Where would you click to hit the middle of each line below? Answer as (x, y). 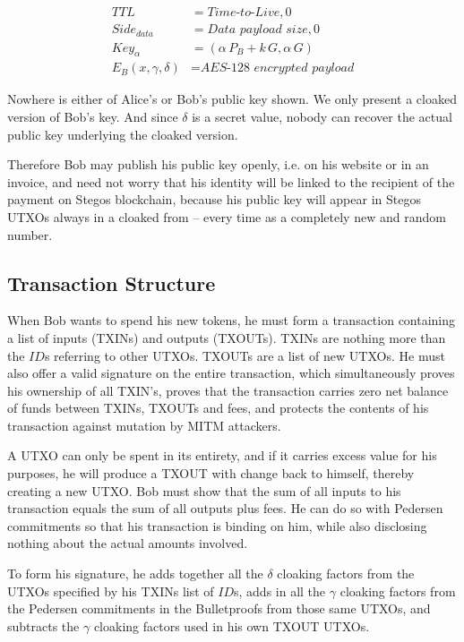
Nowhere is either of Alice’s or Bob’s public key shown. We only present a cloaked (232, 99)
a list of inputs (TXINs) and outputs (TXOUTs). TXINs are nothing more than (227, 337)
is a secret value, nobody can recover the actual (322, 116)
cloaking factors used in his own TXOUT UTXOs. (232, 625)
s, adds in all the (280, 591)
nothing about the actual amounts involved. (128, 543)
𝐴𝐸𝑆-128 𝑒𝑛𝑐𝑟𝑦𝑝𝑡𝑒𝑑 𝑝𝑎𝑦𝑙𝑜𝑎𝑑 (277, 68)
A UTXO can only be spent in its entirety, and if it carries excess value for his (222, 455)
